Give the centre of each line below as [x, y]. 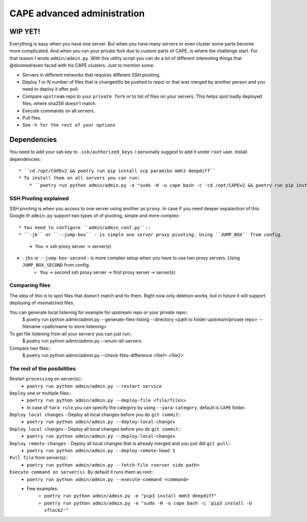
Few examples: [43, 488]
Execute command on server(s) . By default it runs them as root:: [82, 472]
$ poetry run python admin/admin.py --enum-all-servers [82, 341]
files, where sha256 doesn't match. [59, 104]
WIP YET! [25, 32]
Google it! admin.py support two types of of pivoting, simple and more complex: [95, 216]
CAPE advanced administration [77, 13]
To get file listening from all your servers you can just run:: [71, 334]
